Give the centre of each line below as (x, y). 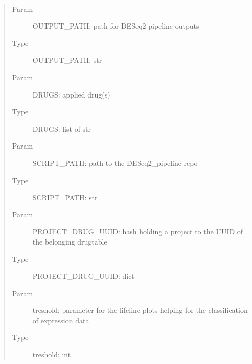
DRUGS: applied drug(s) (71, 94)
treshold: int (52, 355)
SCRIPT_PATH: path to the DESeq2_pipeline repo (115, 163)
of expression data (61, 320)
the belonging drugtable (70, 241)
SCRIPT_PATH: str (65, 197)
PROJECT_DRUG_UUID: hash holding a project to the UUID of (138, 232)
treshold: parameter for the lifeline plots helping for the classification (140, 310)
